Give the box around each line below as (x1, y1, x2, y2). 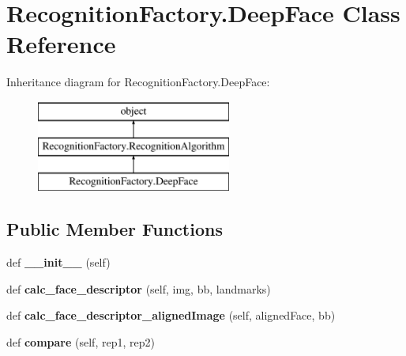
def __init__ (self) (6, 254, 111, 271)
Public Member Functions (6, 217, 223, 241)
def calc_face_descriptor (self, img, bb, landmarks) (6, 280, 271, 297)
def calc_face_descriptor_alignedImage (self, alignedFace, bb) (6, 307, 336, 324)
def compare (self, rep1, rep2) (6, 333, 155, 350)
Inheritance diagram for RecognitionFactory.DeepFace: (6, 74, 270, 90)
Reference (6, 28, 116, 60)
